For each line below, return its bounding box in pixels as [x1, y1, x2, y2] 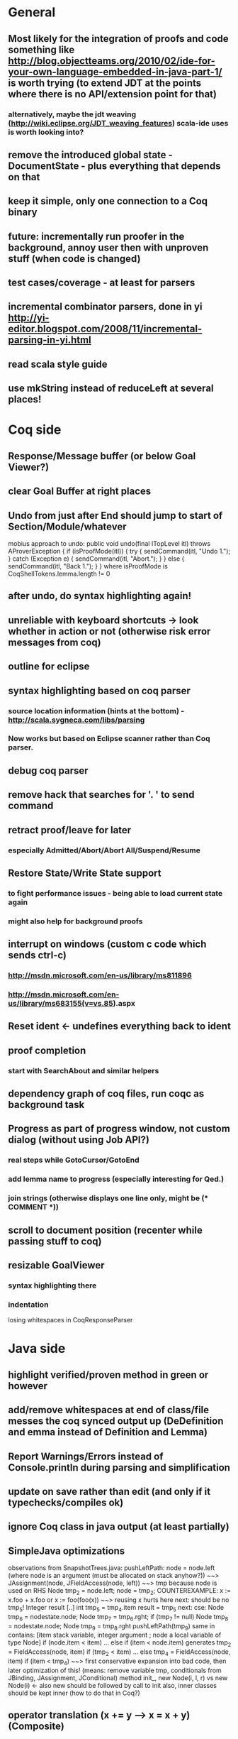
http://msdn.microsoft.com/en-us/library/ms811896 [8, 970, 192, 980]
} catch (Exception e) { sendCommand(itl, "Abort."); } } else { [8, 554, 185, 563]
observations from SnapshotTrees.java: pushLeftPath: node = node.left [8, 1564, 215, 1572]
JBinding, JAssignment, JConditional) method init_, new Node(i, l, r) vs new [8, 1673, 228, 1682]
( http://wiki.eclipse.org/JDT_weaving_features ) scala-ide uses [8, 118, 229, 128]
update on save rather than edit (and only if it [8, 1485, 211, 1498]
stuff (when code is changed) [8, 253, 141, 265]
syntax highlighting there [8, 1280, 97, 1290]
